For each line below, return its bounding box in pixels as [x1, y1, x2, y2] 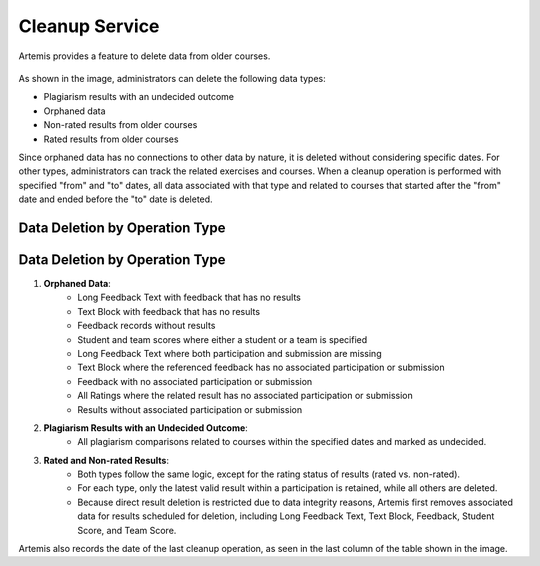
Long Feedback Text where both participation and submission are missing [77, 347, 382, 359]
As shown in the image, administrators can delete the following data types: [18, 72, 327, 84]
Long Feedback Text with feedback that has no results [77, 291, 302, 304]
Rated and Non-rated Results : [43, 454, 170, 466]
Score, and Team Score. [77, 524, 177, 536]
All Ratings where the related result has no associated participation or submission [77, 390, 414, 402]
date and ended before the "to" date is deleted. [18, 193, 214, 205]
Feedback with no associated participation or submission [77, 375, 313, 387]
